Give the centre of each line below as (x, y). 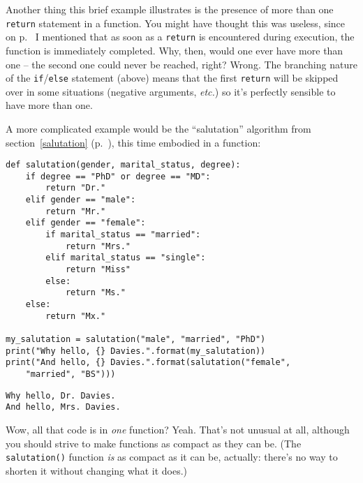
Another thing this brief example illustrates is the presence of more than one (170, 9)
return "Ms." (95, 293)
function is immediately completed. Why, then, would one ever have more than (175, 50)
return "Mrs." (98, 246)
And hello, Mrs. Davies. (63, 407)
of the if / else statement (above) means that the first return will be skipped (172, 78)
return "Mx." (76, 316)
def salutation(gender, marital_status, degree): (123, 165)
